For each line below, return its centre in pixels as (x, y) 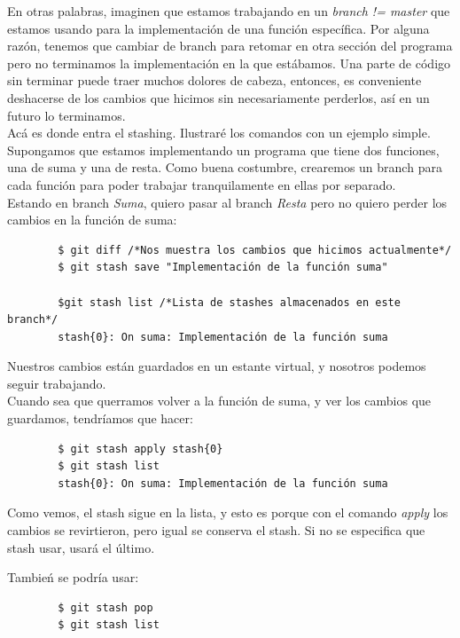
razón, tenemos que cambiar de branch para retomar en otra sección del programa (230, 46)
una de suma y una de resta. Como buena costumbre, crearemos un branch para (225, 167)
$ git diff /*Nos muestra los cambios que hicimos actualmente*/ (255, 250)
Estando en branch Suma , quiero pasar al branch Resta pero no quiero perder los (227, 202)
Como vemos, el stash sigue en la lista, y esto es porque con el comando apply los (228, 512)
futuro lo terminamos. (66, 115)
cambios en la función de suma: (92, 220)
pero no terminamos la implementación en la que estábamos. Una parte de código (229, 63)
